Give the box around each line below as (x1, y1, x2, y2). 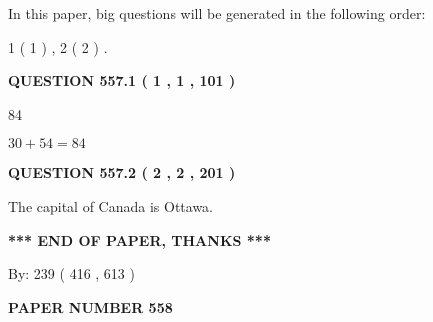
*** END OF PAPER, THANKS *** (8, 229, 271, 250)
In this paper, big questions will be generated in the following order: (8, 3, 426, 23)
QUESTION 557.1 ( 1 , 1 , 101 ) (8, 70, 236, 91)
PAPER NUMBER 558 (8, 296, 173, 317)
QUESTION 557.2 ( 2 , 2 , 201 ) (8, 162, 236, 183)
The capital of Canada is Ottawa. (8, 195, 214, 216)
